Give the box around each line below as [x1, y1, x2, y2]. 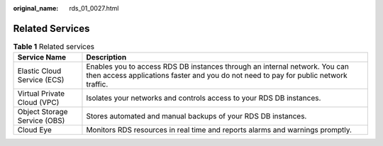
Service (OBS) [17, 116, 65, 125]
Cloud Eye [17, 125, 52, 135]
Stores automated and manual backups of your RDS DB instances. [86, 111, 307, 121]
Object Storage [17, 107, 68, 117]
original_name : [13, 4, 59, 12]
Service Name [17, 52, 67, 62]
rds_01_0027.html [69, 4, 119, 12]
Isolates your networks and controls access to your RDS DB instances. [86, 93, 321, 103]
